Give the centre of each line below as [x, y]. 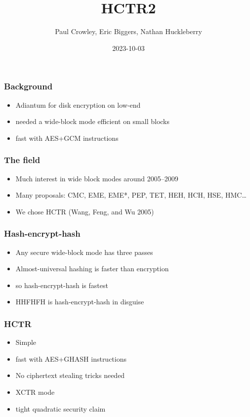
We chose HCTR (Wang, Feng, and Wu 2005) [85, 211]
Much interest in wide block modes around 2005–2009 [97, 178]
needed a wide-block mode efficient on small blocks [93, 121]
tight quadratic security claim [61, 408]
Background [28, 86]
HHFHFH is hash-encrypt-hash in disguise [80, 302]
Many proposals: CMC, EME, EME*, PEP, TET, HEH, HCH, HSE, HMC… [131, 195]
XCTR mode [35, 392]
